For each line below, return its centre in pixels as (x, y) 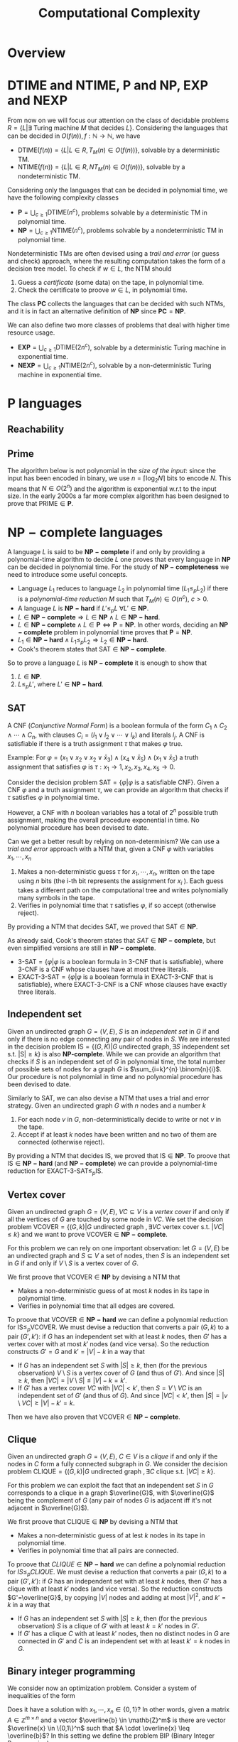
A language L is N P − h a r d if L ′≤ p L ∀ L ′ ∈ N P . (83, 609)
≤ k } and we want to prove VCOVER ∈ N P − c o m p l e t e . (88, 1235)
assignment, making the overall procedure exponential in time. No (104, 820)
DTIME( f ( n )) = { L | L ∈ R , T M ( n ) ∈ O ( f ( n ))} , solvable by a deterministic (119, 151)
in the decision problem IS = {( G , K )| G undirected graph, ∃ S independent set (118, 1046)
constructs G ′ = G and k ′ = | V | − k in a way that (76, 1352)
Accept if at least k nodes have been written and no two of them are (117, 1134)
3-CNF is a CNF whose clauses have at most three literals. (103, 969)
